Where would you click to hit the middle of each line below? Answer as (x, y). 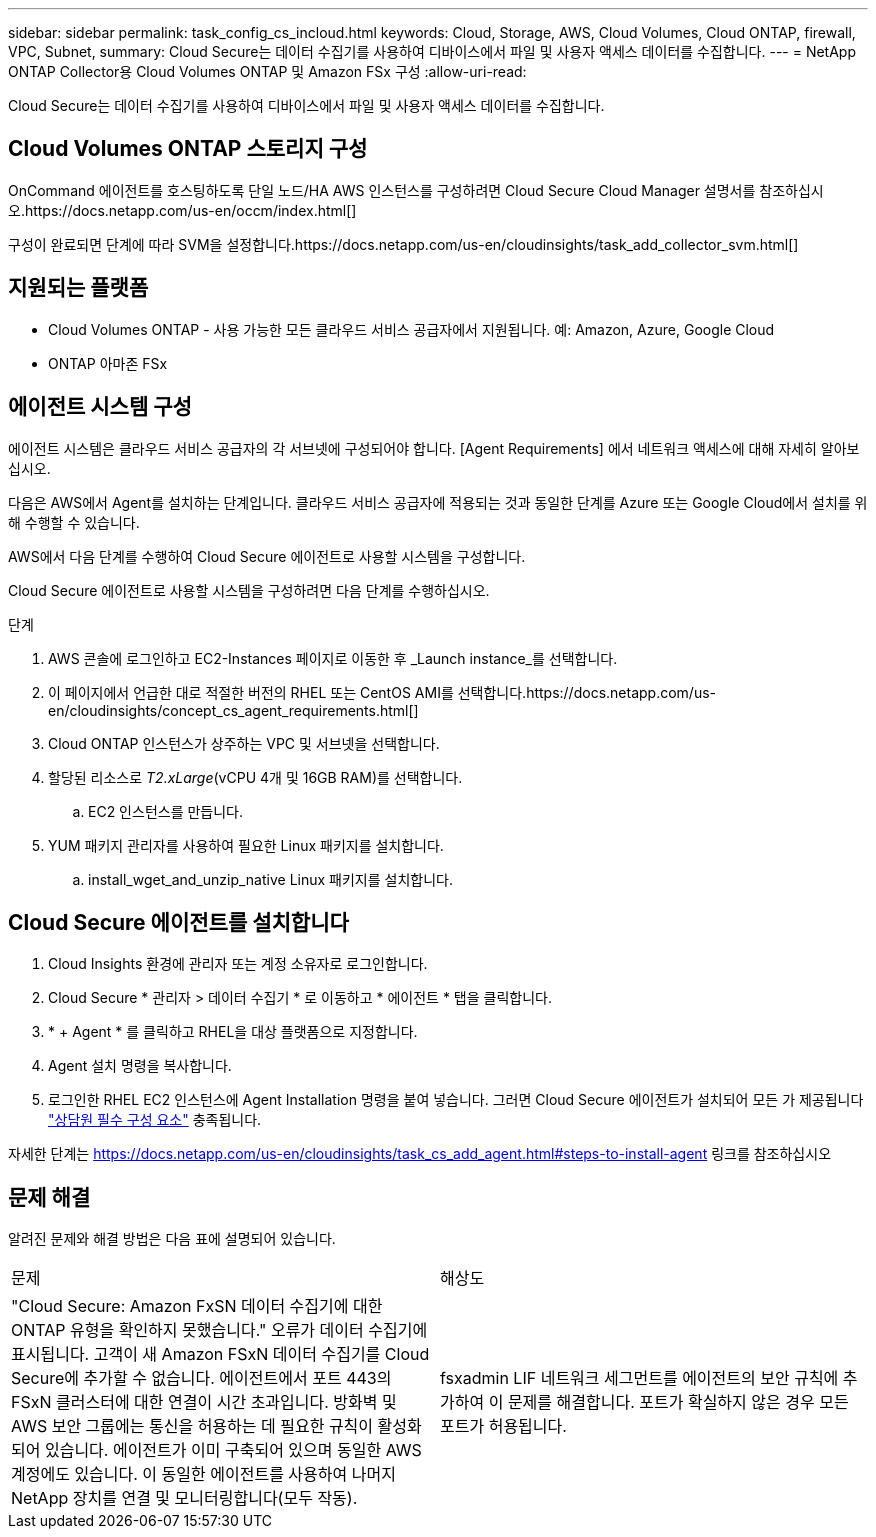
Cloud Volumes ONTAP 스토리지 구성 (188, 149)
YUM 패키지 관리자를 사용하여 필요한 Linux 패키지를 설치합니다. (246, 845)
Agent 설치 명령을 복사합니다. (140, 1066)
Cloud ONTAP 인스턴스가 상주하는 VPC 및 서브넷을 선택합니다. (244, 743)
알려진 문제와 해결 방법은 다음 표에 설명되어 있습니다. (172, 1239)
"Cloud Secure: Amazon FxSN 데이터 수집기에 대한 (197, 1306)
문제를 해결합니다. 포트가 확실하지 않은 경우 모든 (678, 1402)
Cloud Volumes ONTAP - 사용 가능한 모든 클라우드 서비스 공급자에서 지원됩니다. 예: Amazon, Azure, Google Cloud (411, 329)
